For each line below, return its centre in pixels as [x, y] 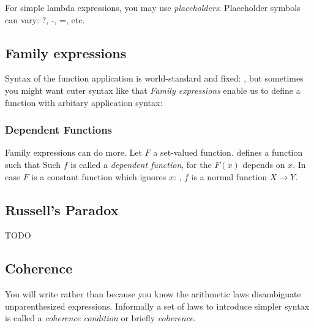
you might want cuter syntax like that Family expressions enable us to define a [153, 90]
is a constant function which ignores [99, 176]
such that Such [33, 164]
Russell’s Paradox [62, 209]
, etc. [76, 19]
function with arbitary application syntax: [84, 102]
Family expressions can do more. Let [73, 152]
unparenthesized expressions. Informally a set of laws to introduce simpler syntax [157, 306]
